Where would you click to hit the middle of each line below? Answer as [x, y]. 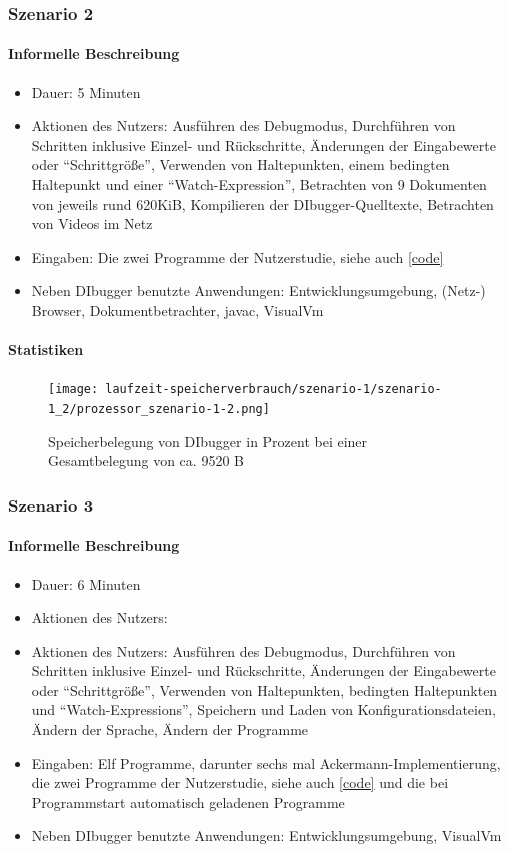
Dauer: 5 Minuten [86, 91]
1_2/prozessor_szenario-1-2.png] [159, 409]
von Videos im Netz [92, 223]
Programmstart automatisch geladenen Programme [188, 801]
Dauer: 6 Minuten [86, 583]
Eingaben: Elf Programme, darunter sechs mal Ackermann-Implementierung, [266, 762]
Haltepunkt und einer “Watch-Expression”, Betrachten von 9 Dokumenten [259, 184]
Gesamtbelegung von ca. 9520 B [146, 460]
